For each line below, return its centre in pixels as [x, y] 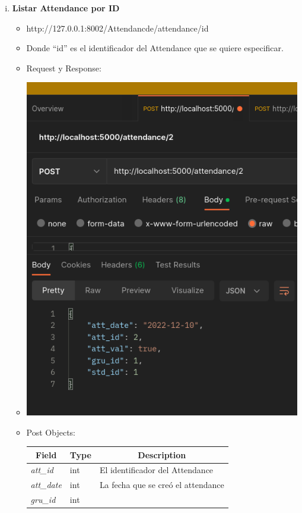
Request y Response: [64, 68]
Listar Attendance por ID [66, 8]
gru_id [43, 500]
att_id [42, 470]
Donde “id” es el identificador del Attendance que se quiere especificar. [155, 48]
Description [162, 454]
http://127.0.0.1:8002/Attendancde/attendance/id [117, 28]
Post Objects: [51, 432]
